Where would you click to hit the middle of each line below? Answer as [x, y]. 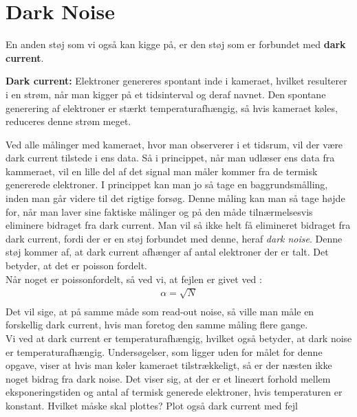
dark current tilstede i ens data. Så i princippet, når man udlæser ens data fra [170, 158]
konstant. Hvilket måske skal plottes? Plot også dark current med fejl [152, 405]
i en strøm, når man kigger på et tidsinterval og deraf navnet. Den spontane [166, 94]
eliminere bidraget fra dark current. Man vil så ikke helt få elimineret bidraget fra [178, 225]
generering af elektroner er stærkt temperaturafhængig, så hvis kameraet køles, [172, 108]
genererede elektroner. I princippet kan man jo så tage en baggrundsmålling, [167, 184]
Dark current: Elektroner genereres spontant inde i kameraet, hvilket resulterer [176, 81]
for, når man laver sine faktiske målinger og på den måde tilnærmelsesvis [159, 211]
